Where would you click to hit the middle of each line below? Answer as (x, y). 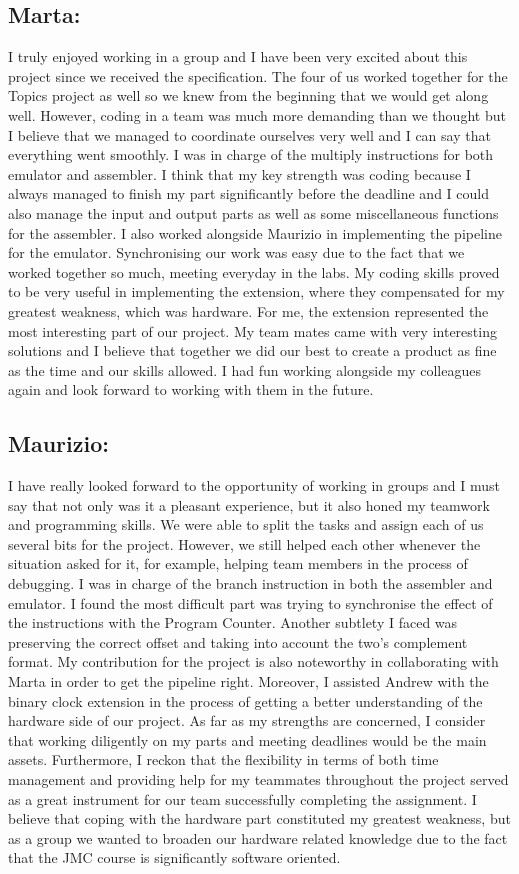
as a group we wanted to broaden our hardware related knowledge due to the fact (258, 837)
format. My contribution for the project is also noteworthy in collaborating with (253, 661)
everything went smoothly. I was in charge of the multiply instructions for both (251, 154)
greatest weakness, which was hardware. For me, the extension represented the (248, 310)
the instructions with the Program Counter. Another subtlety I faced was (233, 622)
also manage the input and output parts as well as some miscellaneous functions (253, 212)
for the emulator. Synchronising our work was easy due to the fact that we (236, 252)
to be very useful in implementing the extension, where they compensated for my (256, 291)
